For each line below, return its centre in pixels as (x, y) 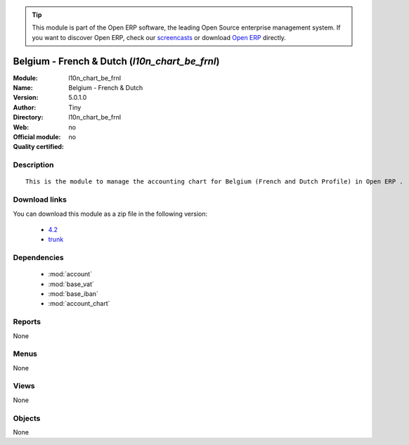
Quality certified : (39, 147)
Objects (27, 418)
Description (33, 165)
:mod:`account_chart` (79, 304)
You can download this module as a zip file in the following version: (110, 214)
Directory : (28, 117)
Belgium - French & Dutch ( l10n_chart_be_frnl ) (116, 61)
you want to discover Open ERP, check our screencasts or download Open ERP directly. (159, 37)
